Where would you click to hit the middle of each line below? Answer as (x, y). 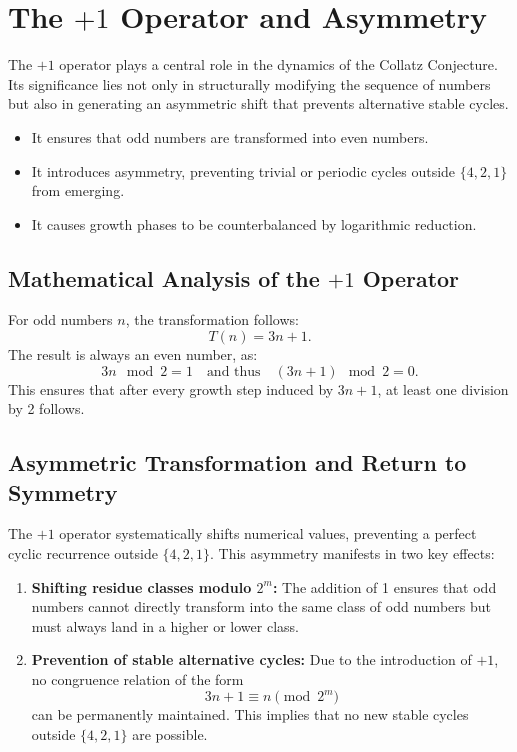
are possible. (170, 733)
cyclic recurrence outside (83, 553)
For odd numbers (60, 319)
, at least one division (443, 388)
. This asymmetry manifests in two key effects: (352, 553)
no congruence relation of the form (137, 679)
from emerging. (78, 190)
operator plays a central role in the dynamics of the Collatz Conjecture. (278, 64)
